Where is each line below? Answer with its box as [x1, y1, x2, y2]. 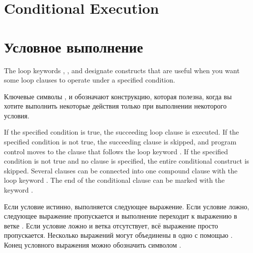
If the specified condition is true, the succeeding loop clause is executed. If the [4, 127, 239, 137]
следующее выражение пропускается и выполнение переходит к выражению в [4, 211, 237, 221]
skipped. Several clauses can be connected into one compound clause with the [4, 165, 238, 175]
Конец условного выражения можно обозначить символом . [4, 240, 181, 250]
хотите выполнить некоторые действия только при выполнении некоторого [4, 101, 227, 111]
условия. [4, 110, 29, 120]
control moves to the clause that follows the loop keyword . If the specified [4, 146, 228, 156]
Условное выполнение [4, 36, 143, 56]
